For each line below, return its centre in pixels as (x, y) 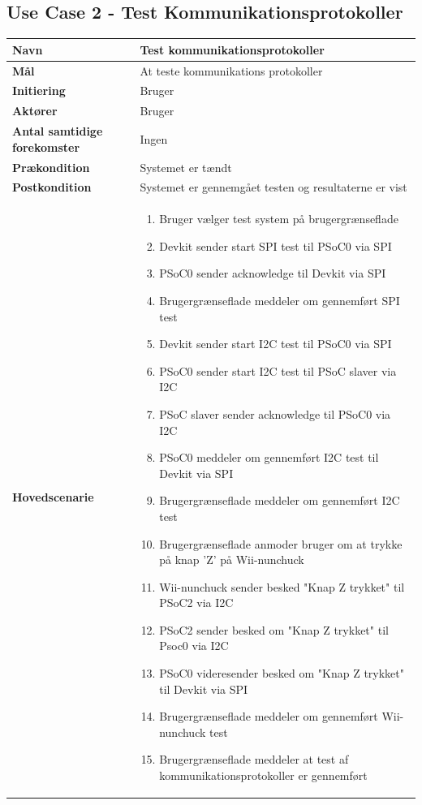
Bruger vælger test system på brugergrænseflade (279, 219)
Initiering (39, 90)
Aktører (35, 111)
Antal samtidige (58, 131)
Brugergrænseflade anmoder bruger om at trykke (281, 543)
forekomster (46, 146)
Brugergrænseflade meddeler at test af (254, 759)
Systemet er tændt (186, 167)
